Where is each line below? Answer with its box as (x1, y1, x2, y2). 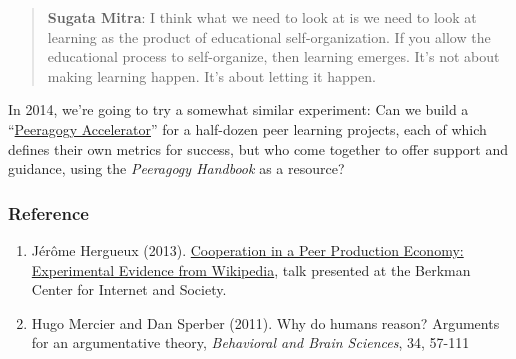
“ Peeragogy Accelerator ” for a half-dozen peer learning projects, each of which (8, 118, 487, 139)
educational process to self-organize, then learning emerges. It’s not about (47, 46, 500, 67)
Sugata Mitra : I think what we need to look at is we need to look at (47, 7, 477, 27)
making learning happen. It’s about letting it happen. (47, 65, 376, 86)
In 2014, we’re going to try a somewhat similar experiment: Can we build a (8, 99, 469, 120)
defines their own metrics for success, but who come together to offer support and (8, 138, 508, 159)
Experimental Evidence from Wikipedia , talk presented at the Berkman (31, 259, 471, 280)
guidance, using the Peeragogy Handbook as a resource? (8, 158, 345, 179)
